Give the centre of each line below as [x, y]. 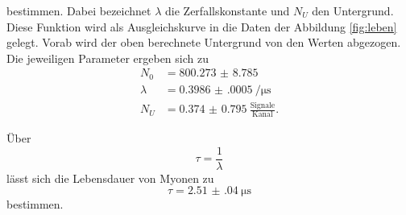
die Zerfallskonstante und [228, 10]
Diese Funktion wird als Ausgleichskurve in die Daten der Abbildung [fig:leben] [202, 26]
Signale [263, 105]
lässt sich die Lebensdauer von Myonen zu [110, 178]
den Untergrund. [353, 10]
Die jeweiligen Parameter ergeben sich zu [108, 58]
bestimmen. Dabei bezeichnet [79, 10]
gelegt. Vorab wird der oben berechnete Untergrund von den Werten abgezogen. [204, 42]
